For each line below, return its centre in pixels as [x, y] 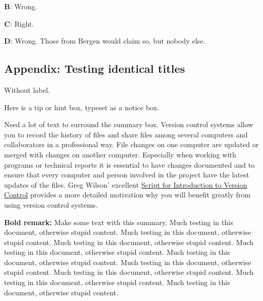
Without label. [27, 89]
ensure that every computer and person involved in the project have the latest [127, 175]
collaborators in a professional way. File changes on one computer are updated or [131, 144]
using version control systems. [51, 204]
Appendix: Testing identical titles [95, 68]
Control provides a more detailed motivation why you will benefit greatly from [127, 195]
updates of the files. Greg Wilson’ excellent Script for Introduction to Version [126, 184]
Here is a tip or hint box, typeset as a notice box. [82, 107]
